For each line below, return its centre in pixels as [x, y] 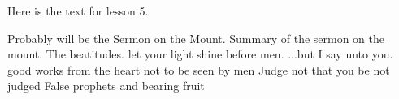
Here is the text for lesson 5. [78, 11]
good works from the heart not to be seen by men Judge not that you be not [199, 69]
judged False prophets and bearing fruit [106, 86]
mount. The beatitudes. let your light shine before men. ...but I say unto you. [200, 54]
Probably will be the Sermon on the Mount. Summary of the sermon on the [196, 38]
